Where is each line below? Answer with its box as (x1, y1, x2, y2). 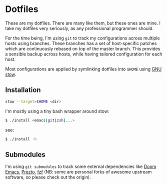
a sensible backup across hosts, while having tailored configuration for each (5, 51, 162, 57)
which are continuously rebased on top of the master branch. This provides (5, 45, 160, 51)
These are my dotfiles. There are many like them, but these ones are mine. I (5, 20, 161, 26)
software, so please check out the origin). (5, 174, 91, 180)
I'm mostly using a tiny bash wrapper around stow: (5, 108, 109, 114)
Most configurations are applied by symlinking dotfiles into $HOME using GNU (5, 66, 162, 72)
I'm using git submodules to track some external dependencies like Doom (5, 163, 156, 169)
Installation (5, 86, 41, 94)
